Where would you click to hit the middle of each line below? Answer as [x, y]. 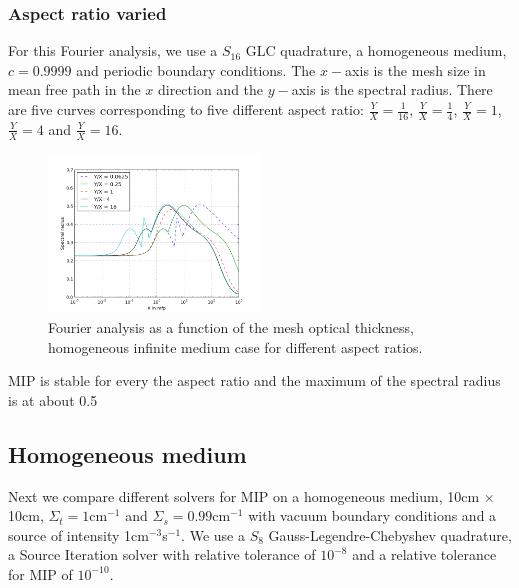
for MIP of [40, 573]
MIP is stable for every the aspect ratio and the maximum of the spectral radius [254, 380]
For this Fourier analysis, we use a [113, 50]
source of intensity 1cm [78, 534]
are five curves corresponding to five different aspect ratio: [186, 109]
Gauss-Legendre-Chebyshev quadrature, [390, 534]
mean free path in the [74, 89]
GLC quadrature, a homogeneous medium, [376, 50]
